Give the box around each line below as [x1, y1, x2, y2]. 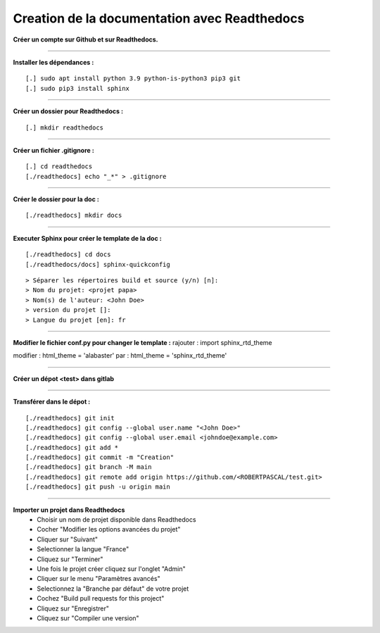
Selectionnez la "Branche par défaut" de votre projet [37, 584, 189, 593]
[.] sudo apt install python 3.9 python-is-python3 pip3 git [25, 75, 241, 82]
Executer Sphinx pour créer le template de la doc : [13, 234, 162, 242]
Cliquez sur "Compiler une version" [37, 613, 140, 622]
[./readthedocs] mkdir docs [25, 211, 122, 220]
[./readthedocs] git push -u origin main [25, 483, 170, 491]
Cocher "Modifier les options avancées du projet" [37, 525, 181, 534]
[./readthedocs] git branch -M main [25, 463, 152, 471]
